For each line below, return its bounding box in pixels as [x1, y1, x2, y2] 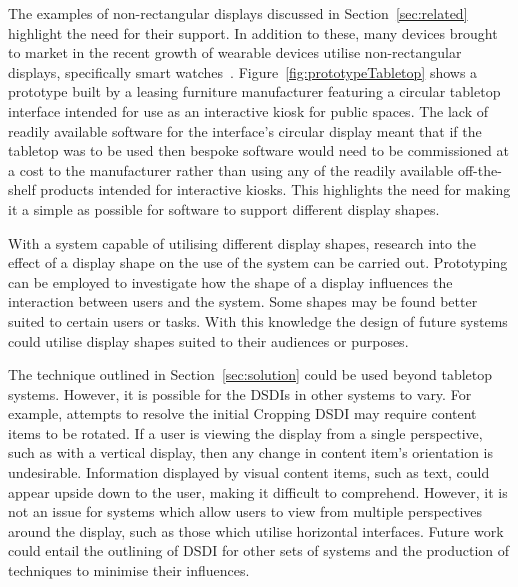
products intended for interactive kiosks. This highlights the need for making [40, 179, 511, 200]
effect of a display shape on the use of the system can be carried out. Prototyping [8, 252, 508, 273]
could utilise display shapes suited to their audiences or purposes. [8, 330, 409, 351]
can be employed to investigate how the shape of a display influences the [8, 271, 453, 292]
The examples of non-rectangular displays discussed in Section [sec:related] [8, 3, 468, 23]
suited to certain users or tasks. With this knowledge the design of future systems [8, 310, 508, 331]
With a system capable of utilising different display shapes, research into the [8, 232, 477, 253]
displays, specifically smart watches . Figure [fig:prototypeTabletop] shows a [8, 61, 478, 82]
